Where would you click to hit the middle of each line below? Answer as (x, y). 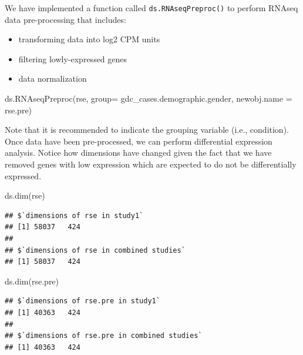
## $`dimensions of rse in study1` (74, 215)
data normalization (53, 78)
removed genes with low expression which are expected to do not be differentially (151, 164)
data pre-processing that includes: (65, 19)
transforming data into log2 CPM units (89, 39)
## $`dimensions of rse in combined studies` (95, 250)
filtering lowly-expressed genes (73, 58)
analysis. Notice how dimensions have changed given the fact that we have (138, 153)
